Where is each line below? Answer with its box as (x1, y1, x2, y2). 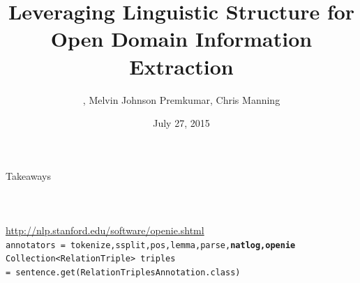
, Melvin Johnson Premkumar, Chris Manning (82, 92, 280, 107)
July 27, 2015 (153, 116, 210, 130)
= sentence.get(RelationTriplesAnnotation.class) (6, 267, 241, 277)
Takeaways (6, 168, 52, 183)
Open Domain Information (50, 24, 313, 53)
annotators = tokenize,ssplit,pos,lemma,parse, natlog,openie (6, 240, 296, 250)
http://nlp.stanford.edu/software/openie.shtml (6, 223, 204, 238)
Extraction (129, 52, 234, 80)
